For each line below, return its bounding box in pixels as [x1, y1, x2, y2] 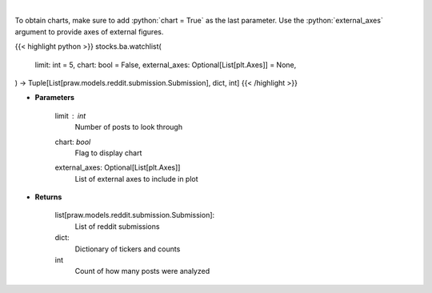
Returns [34, 192, 62, 202]
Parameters [34, 93, 75, 102]
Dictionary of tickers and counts [74, 244, 181, 254]
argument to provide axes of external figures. [14, 26, 164, 36]
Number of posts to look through [74, 122, 183, 132]
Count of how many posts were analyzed [74, 267, 210, 276]
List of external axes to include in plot [74, 174, 199, 183]
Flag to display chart [74, 148, 142, 158]
